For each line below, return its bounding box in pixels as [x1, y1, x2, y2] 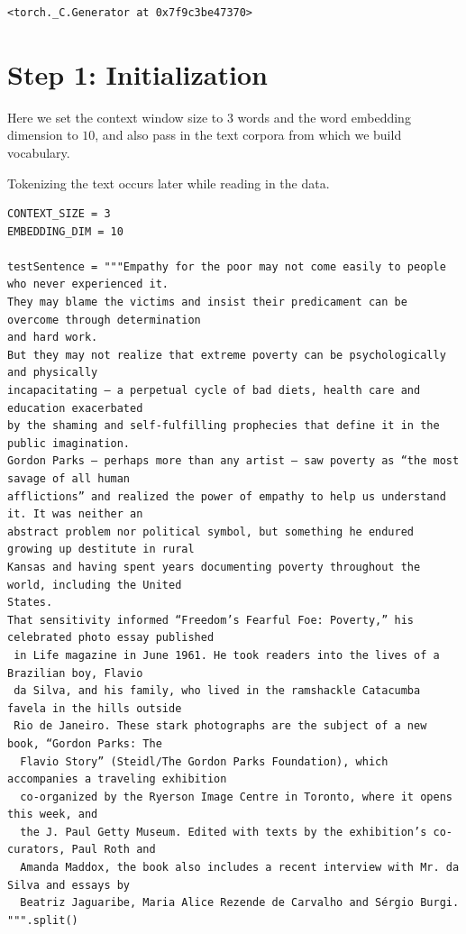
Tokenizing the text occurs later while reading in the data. [7, 173, 330, 192]
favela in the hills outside [7, 701, 182, 715]
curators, [7, 843, 66, 856]
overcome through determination [7, 313, 201, 326]
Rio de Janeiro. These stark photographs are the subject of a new [14, 719, 427, 733]
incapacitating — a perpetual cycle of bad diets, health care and [7, 384, 421, 398]
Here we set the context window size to [7, 107, 224, 126]
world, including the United [7, 578, 182, 591]
